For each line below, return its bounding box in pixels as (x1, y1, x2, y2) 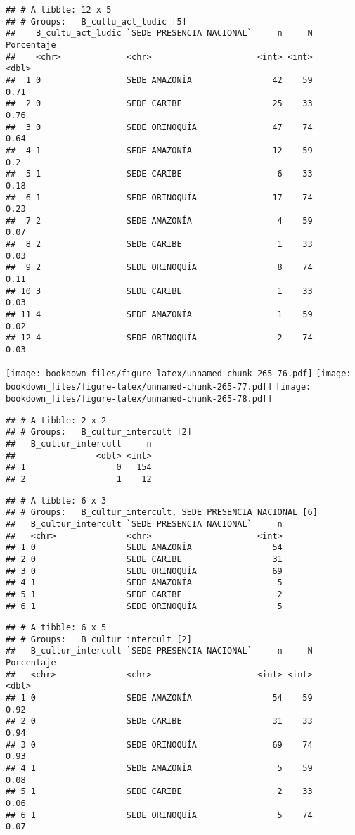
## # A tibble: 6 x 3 (6, 495, 107, 506)
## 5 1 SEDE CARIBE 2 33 (6, 786, 313, 797)
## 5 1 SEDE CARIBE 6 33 (6, 169, 313, 179)
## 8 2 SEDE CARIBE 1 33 (6, 239, 313, 250)
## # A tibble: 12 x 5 (6, 5, 112, 15)
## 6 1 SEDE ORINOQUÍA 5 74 (6, 810, 313, 820)
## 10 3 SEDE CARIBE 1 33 (6, 286, 313, 296)
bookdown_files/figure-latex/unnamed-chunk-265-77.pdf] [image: (6, 382, 311, 393)
